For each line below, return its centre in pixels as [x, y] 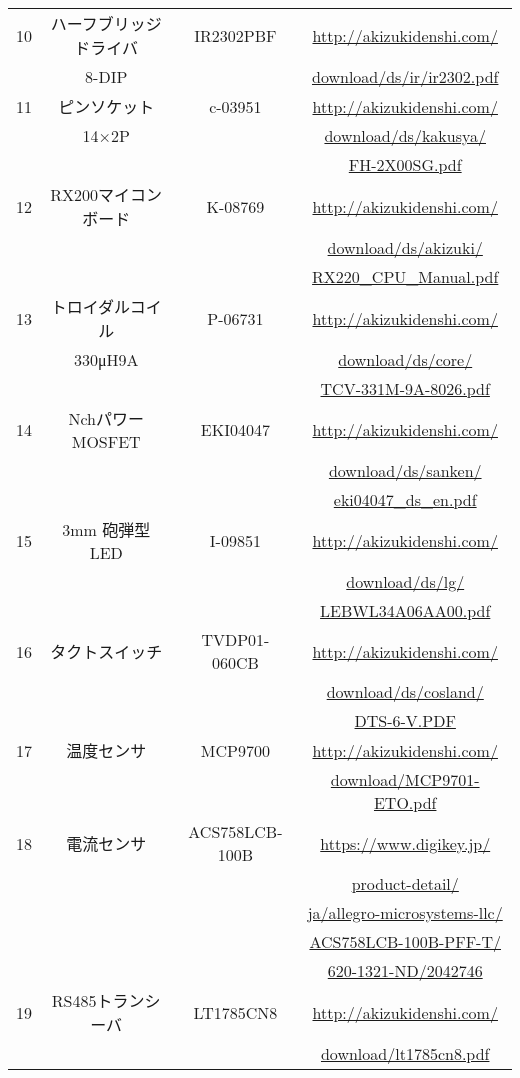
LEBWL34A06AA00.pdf [405, 610]
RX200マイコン [106, 194]
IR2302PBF [235, 35]
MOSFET [106, 441]
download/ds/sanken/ [405, 470]
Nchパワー [106, 418]
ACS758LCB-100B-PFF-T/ [405, 941]
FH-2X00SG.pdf [405, 164]
